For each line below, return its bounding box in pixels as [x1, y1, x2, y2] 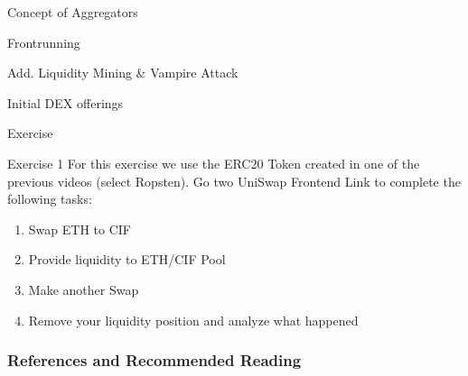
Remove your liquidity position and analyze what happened [28, 310, 359, 329]
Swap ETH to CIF [28, 219, 131, 238]
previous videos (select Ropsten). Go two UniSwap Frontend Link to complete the [7, 171, 461, 190]
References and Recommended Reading [7, 349, 302, 371]
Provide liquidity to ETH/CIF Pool [28, 250, 226, 269]
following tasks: [7, 189, 92, 208]
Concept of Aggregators [7, 3, 138, 21]
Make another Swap [28, 280, 139, 298]
